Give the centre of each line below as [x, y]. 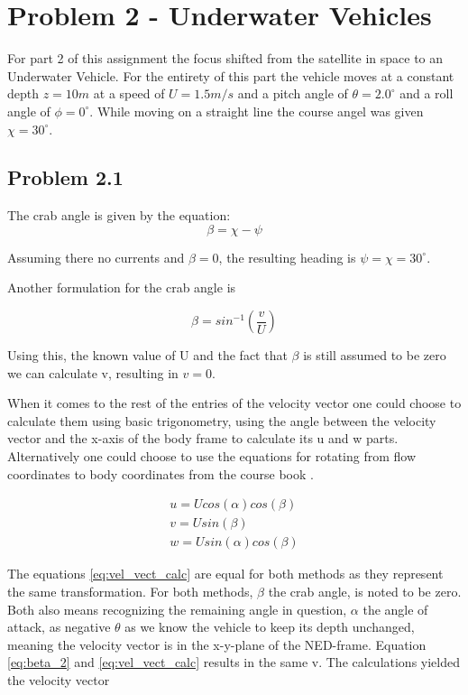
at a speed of [129, 93]
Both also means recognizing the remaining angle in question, [177, 609]
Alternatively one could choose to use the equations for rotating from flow [212, 456]
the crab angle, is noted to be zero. [365, 591]
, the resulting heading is [287, 257]
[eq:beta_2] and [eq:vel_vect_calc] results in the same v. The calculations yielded [234, 662]
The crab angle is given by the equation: [119, 215]
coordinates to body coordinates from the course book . [161, 473]
